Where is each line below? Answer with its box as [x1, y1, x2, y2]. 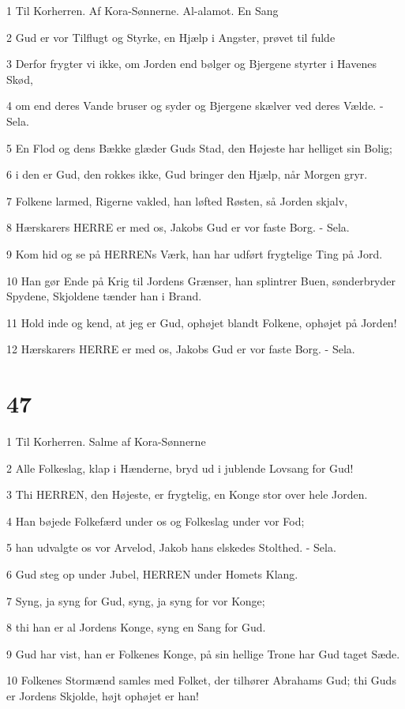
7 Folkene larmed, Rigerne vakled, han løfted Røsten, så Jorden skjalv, [6, 192, 348, 209]
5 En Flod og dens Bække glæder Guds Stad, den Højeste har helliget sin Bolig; [6, 139, 392, 156]
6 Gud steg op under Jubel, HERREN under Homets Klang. [6, 566, 298, 582]
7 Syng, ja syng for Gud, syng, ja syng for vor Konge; [6, 592, 265, 609]
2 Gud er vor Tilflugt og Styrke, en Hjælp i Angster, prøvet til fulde [6, 28, 336, 45]
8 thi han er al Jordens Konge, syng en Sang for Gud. [6, 619, 266, 635]
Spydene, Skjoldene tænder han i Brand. [6, 288, 202, 304]
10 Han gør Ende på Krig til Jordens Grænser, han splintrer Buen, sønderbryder [6, 272, 396, 289]
